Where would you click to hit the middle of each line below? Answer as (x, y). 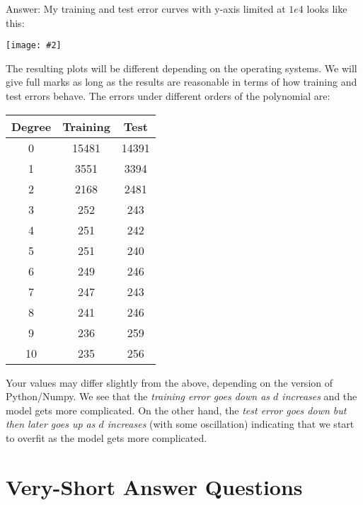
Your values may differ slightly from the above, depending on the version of (169, 382)
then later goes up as (51, 424)
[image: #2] (34, 46)
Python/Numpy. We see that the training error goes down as (138, 396)
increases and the (319, 396)
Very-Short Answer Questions (154, 486)
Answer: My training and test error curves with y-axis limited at (146, 8)
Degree (31, 126)
